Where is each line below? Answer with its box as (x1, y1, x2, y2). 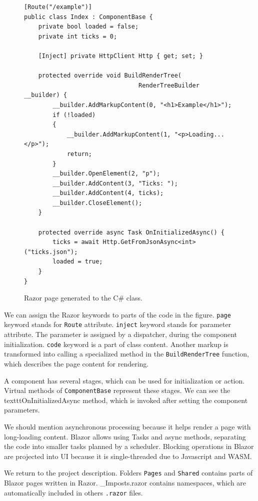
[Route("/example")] (24, 3, 92, 10)
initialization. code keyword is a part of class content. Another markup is (4, 338, 228, 349)
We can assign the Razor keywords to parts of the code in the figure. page (4, 309, 231, 319)
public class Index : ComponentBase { (24, 13, 153, 20)
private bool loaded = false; (38, 23, 139, 30)
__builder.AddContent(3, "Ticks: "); (52, 179, 178, 187)
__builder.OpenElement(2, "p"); (52, 170, 160, 177)
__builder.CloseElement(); (52, 199, 142, 206)
